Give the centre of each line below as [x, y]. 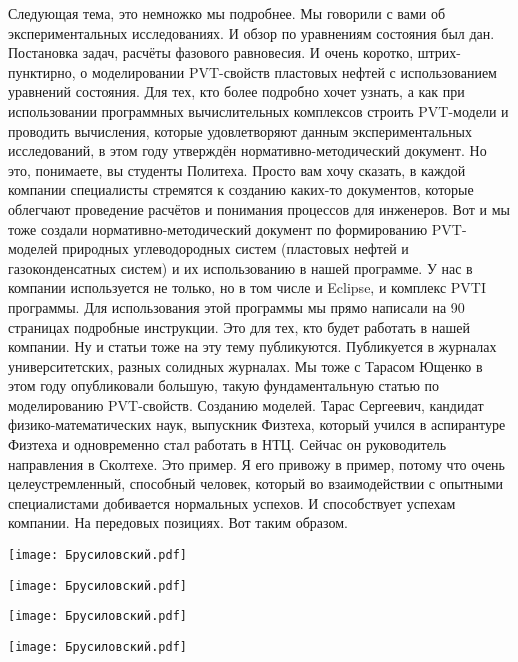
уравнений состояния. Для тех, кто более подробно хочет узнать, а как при [236, 91]
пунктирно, [42, 71]
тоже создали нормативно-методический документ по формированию [218, 228]
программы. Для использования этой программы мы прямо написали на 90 [236, 306]
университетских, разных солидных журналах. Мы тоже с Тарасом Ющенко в [245, 365]
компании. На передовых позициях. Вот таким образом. [178, 522]
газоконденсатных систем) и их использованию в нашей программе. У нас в [240, 267]
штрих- [439, 52]
